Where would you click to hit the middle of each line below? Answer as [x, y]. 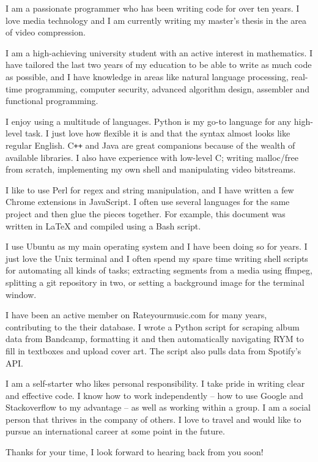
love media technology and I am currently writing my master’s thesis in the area [156, 20]
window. [21, 294]
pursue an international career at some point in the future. [115, 431]
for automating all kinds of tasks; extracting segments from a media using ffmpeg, [159, 270]
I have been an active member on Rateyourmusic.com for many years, [136, 315]
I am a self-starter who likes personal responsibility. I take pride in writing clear [155, 383]
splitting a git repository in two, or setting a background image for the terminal [155, 282]
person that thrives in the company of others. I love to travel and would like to [153, 419]
